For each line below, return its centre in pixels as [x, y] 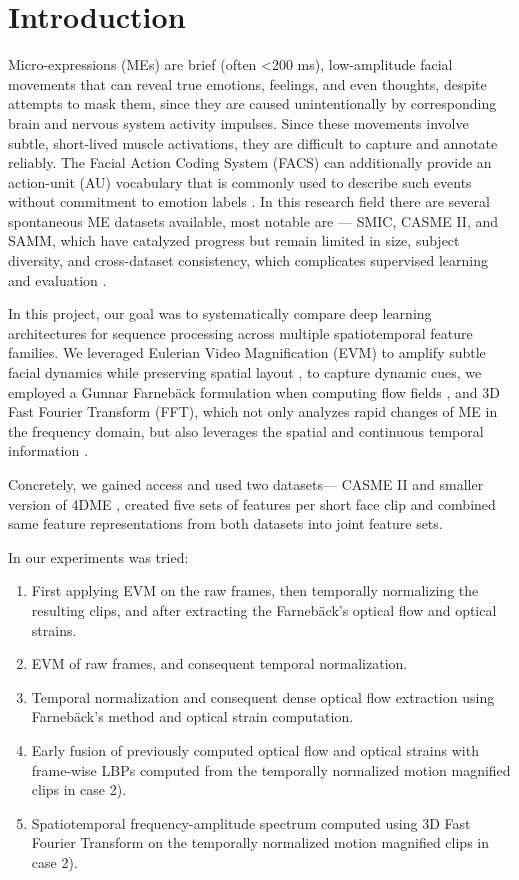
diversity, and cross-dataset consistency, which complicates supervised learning [248, 260]
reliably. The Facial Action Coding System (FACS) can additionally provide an [250, 162]
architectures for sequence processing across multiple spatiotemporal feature [240, 332]
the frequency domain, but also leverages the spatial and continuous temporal [246, 430]
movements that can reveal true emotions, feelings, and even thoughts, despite [247, 83]
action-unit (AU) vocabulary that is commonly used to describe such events [240, 181]
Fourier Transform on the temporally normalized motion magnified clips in [260, 842]
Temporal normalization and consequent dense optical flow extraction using [263, 696]
